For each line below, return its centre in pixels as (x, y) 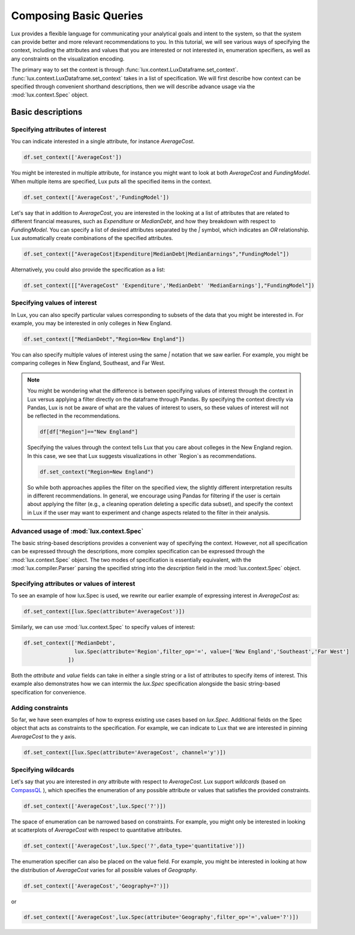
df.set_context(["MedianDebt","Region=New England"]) (104, 339)
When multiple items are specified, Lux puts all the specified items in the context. (112, 181)
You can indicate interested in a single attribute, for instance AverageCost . (103, 142)
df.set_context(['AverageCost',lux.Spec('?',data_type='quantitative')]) (134, 846)
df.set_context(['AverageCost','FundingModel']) (97, 197)
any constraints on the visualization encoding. (68, 59)
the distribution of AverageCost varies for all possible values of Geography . (104, 870)
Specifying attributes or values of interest (73, 583)
